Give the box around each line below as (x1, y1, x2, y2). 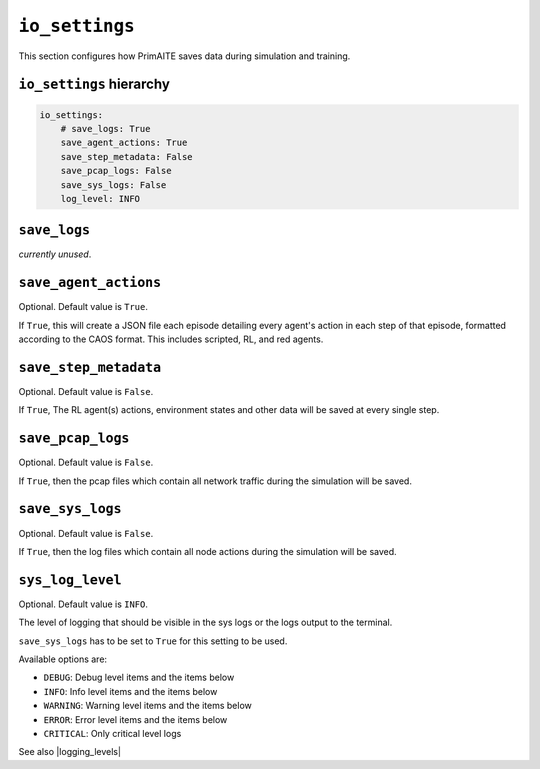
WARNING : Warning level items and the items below (43, 700, 252, 712)
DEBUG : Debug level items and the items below (43, 671, 235, 684)
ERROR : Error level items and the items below (43, 713, 228, 725)
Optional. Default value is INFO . (18, 598, 149, 610)
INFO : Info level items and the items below (43, 685, 218, 697)
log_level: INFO (60, 193, 140, 204)
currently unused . (18, 248, 92, 260)
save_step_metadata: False (60, 151, 194, 162)
